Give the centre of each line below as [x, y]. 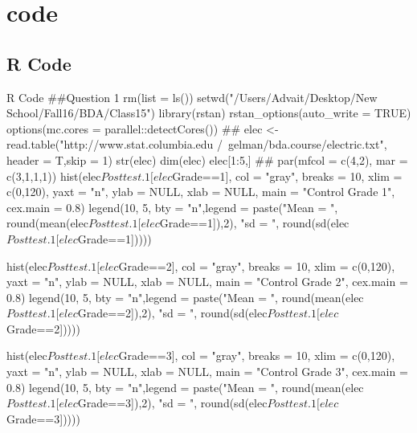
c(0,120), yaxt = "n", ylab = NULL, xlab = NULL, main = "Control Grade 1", [201, 192]
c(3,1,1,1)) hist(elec [54, 176]
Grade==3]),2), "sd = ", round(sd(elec [172, 403]
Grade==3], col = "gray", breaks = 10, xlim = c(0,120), [257, 355]
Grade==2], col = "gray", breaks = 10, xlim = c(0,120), [257, 266]
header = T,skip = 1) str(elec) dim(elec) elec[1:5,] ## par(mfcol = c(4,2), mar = [207, 159]
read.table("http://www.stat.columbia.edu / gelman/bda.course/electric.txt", [197, 144]
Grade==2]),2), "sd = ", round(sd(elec [172, 313]
